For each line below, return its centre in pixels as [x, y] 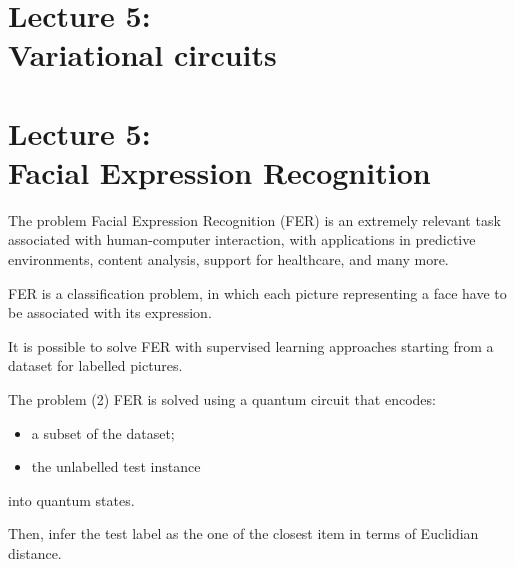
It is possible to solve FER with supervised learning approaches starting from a [251, 345]
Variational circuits [142, 54]
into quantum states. [71, 499]
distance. [35, 553]
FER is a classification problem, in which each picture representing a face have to [257, 292]
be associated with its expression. [110, 312]
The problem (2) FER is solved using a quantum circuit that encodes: [222, 399]
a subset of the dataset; [103, 432]
